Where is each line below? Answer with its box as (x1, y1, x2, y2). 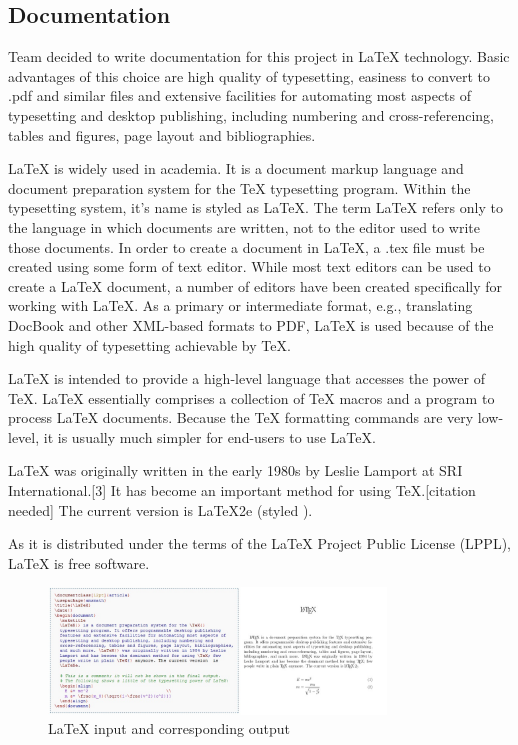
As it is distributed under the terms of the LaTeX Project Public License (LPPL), (8, 533, 511, 554)
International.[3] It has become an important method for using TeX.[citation (8, 480, 476, 501)
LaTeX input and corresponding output (48, 718, 290, 739)
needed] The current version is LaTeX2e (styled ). (8, 499, 313, 520)
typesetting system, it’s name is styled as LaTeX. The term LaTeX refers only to (8, 197, 503, 218)
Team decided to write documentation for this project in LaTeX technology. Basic (8, 46, 510, 67)
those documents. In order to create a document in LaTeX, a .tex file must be (8, 236, 485, 257)
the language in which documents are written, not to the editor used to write (8, 216, 481, 237)
